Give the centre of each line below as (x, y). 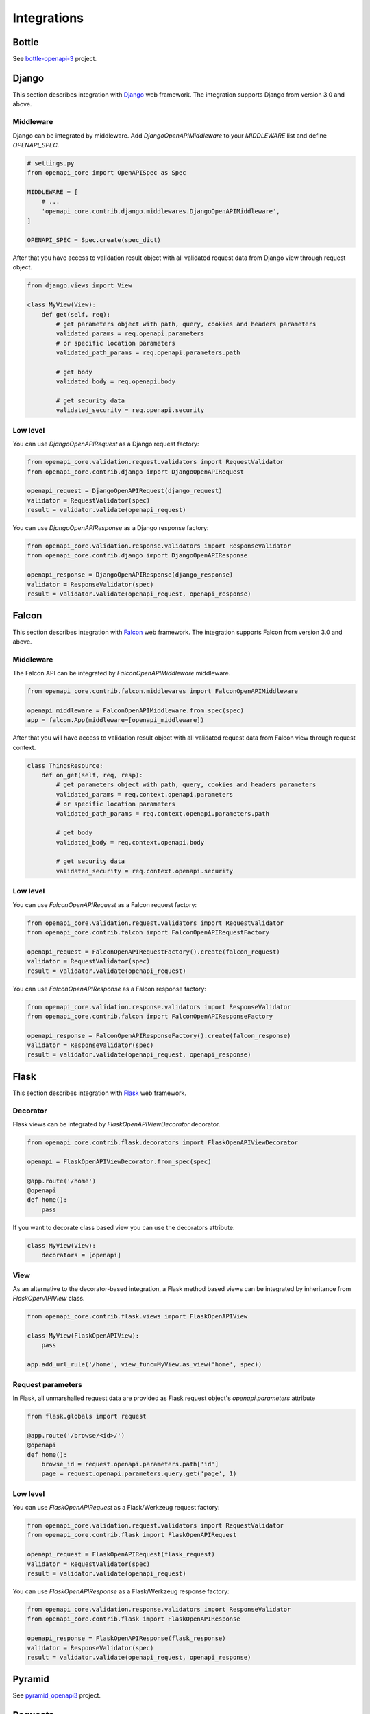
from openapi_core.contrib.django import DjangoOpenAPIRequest (136, 472)
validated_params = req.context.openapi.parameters (145, 794)
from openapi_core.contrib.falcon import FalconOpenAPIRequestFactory (148, 932)
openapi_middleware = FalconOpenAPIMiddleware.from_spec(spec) (136, 710)
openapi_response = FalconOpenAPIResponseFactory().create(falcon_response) (159, 1036)
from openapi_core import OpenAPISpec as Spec (107, 173)
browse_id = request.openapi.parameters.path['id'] (130, 1464)
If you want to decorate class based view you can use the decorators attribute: (124, 1227)
